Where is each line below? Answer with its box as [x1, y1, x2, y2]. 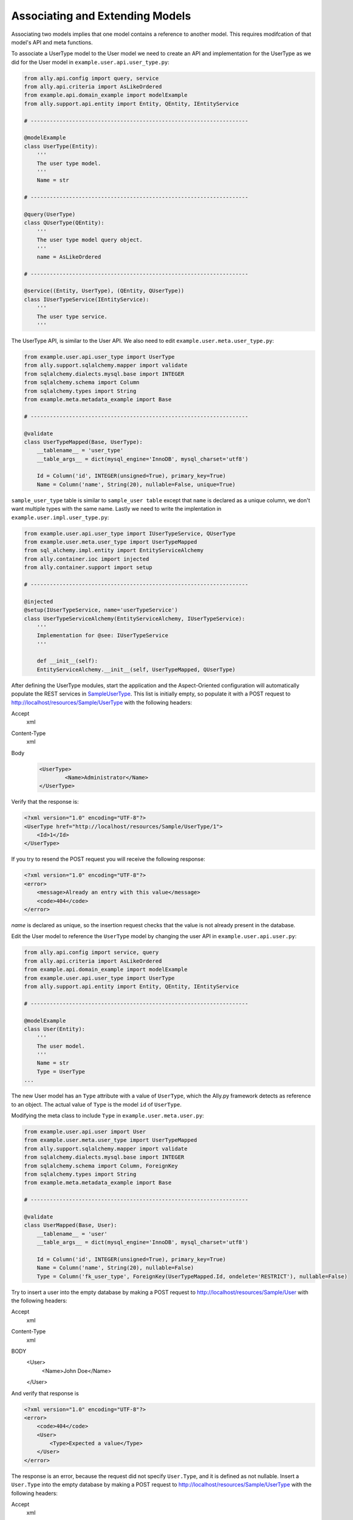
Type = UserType [36, 1068, 85, 1075]
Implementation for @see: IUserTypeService [36, 632, 168, 639]
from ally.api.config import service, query [24, 949, 159, 956]
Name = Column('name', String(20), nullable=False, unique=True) [36, 481, 236, 488]
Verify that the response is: [11, 798, 79, 806]
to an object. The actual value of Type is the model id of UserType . [11, 1100, 182, 1108]
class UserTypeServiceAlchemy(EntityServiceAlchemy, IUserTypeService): [24, 615, 245, 622]
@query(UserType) [24, 210, 76, 218]
